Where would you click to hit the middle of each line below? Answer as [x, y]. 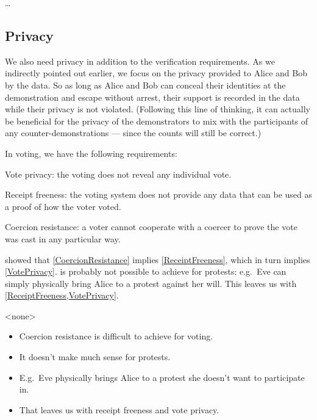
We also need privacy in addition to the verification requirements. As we [140, 61]
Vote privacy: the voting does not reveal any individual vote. [118, 174]
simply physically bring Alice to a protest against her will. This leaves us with [151, 283]
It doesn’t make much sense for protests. [95, 357]
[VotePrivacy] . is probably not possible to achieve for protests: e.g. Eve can [146, 271]
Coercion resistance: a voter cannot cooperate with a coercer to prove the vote [151, 227]
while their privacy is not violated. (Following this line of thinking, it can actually [158, 109]
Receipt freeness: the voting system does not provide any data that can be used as [158, 194]
